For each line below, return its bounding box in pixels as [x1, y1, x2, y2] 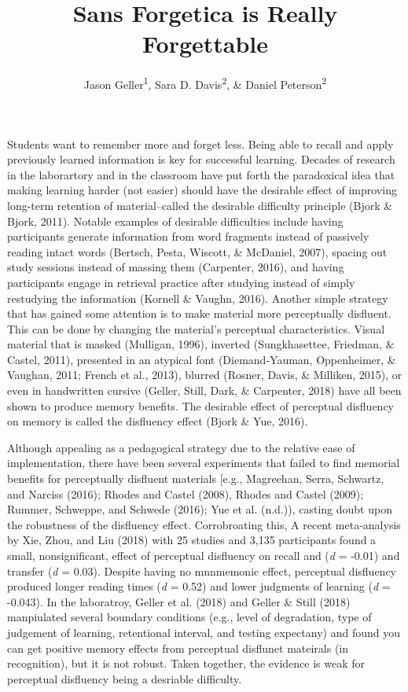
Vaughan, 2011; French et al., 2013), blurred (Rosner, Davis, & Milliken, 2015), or [7, 366, 402, 383]
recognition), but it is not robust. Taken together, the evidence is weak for [7, 655, 365, 672]
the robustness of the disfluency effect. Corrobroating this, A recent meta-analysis [7, 516, 401, 532]
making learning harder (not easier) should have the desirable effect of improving [7, 182, 397, 198]
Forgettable [142, 28, 269, 60]
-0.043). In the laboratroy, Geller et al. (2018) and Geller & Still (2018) [7, 593, 351, 609]
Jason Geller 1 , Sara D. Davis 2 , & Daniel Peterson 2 [83, 74, 327, 92]
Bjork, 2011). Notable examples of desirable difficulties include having [7, 212, 344, 229]
